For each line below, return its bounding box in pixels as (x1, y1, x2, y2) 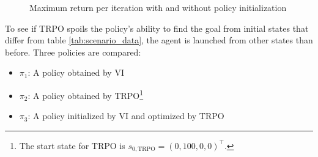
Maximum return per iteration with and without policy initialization (29, 1, 287, 13)
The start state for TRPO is (19, 139, 125, 152)
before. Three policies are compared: (5, 45, 141, 58)
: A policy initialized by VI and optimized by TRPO (28, 109, 224, 122)
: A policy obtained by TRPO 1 (28, 87, 144, 101)
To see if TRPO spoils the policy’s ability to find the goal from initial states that (5, 21, 309, 34)
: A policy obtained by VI (28, 66, 124, 79)
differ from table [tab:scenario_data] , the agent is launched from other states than (5, 34, 313, 46)
